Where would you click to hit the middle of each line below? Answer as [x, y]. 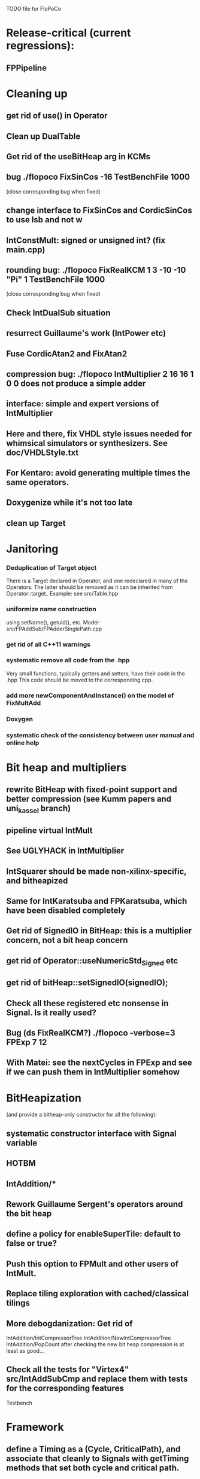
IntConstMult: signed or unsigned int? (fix [86, 240]
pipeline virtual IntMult [49, 830]
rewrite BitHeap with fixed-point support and [92, 790]
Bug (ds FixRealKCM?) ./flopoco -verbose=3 [91, 1033]
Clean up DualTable [43, 136]
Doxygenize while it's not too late [69, 503]
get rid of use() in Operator [57, 116]
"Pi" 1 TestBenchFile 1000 [56, 279]
